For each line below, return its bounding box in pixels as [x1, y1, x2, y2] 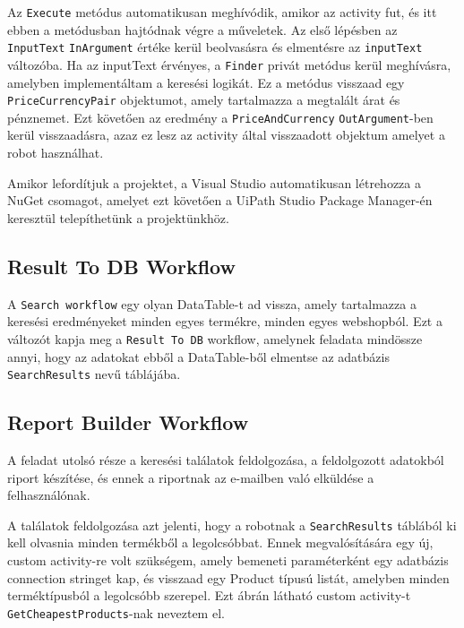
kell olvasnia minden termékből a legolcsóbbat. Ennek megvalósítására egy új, [7, 533, 434, 552]
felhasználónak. [7, 486, 90, 504]
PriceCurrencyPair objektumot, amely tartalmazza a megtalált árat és [7, 90, 400, 109]
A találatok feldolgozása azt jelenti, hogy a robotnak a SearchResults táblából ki [7, 515, 457, 534]
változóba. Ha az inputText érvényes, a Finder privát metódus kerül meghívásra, [7, 55, 451, 73]
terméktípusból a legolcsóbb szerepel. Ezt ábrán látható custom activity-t [7, 586, 411, 605]
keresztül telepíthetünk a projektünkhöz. [7, 208, 229, 227]
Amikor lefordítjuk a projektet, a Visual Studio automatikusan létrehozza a [7, 173, 421, 192]
